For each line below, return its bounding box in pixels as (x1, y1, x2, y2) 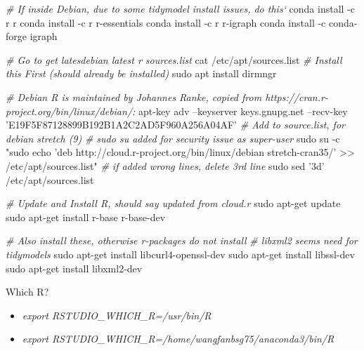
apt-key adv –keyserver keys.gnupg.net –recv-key (138, 103, 348, 118)
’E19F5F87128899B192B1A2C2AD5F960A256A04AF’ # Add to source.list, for (6, 117, 345, 132)
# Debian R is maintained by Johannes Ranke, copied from (6, 89, 262, 104)
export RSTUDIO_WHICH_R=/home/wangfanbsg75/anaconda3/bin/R (22, 331, 334, 346)
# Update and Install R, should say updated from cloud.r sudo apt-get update (6, 196, 341, 211)
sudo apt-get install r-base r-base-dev (6, 209, 166, 224)
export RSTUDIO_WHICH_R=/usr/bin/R (22, 307, 212, 322)
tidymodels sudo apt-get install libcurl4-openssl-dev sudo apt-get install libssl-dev (6, 246, 355, 261)
